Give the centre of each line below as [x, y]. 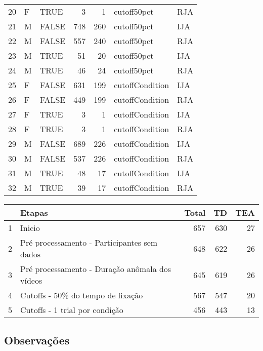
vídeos [31, 280]
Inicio [30, 228]
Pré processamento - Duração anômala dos [96, 269]
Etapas [34, 212]
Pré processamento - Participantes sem [89, 242]
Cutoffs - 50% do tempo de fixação [82, 295]
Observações [37, 340]
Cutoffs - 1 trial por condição [72, 310]
